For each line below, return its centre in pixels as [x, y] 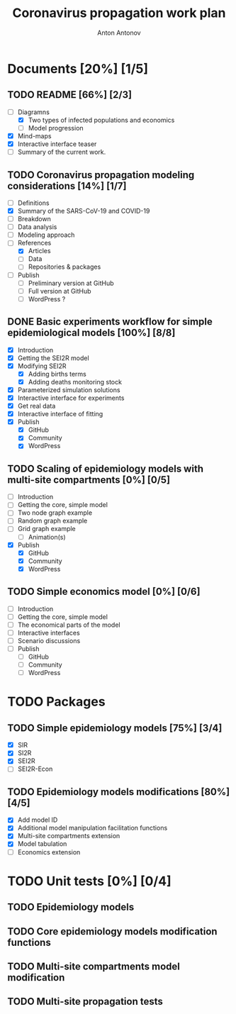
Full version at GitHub [60, 291]
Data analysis [37, 227]
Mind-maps [34, 135]
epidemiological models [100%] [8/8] [91, 333]
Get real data [36, 406]
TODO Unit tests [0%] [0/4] [89, 881]
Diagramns [33, 112]
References [34, 243]
